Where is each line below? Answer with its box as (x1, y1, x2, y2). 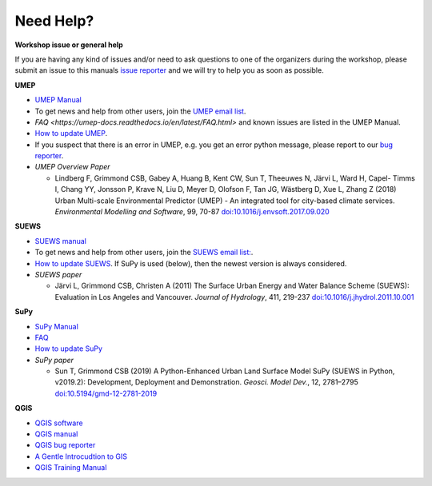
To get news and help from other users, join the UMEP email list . (34, 106, 246, 116)
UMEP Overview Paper (34, 162, 111, 172)
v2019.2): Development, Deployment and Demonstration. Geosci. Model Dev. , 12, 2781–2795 (54, 377, 359, 387)
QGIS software (34, 418, 83, 428)
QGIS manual (34, 429, 78, 439)
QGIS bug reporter (34, 440, 96, 450)
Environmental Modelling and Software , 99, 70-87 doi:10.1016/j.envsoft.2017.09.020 (54, 207, 330, 217)
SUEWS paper (34, 269, 82, 279)
